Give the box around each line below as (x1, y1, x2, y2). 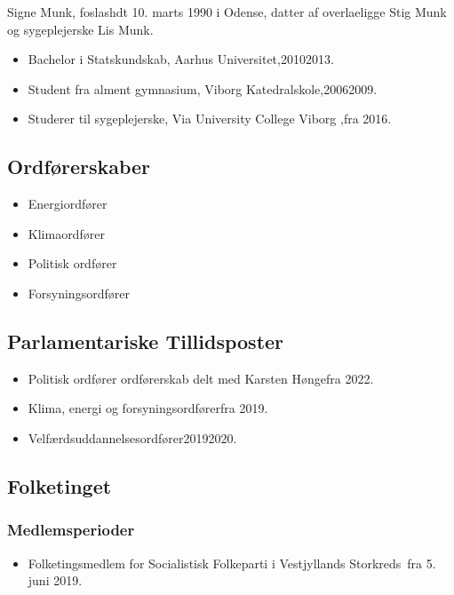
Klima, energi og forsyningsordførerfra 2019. (28, 399, 268, 417)
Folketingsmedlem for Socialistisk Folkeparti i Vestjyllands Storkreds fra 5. (28, 553, 436, 572)
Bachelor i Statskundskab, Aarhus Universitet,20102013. (28, 50, 334, 68)
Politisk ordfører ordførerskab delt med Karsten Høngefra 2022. (28, 369, 374, 387)
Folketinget (7, 472, 112, 499)
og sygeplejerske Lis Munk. (7, 20, 154, 38)
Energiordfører (28, 194, 108, 213)
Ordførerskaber (7, 153, 151, 180)
